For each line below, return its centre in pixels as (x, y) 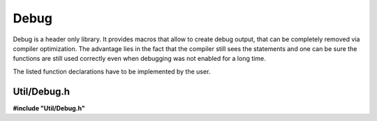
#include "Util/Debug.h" (49, 108)
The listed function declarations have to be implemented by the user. (112, 71)
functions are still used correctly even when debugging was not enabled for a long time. (139, 59)
